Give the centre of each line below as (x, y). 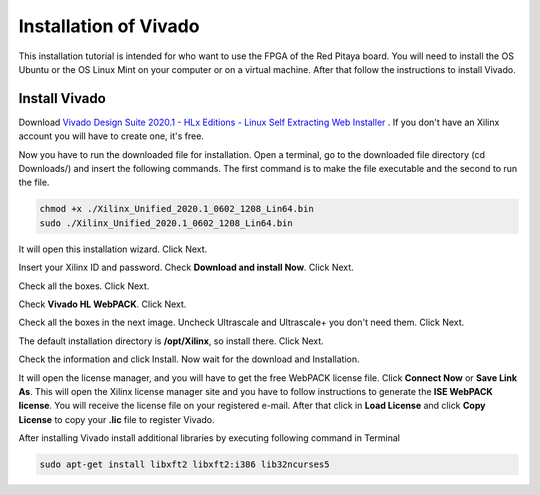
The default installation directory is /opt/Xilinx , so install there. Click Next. (171, 341)
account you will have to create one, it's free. (111, 136)
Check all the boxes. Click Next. (84, 286)
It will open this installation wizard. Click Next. (113, 249)
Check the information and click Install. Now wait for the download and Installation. (189, 359)
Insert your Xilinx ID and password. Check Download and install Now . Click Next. (186, 267)
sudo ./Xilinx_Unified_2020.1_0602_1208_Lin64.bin (166, 223)
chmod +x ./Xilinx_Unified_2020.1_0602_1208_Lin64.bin (176, 209)
